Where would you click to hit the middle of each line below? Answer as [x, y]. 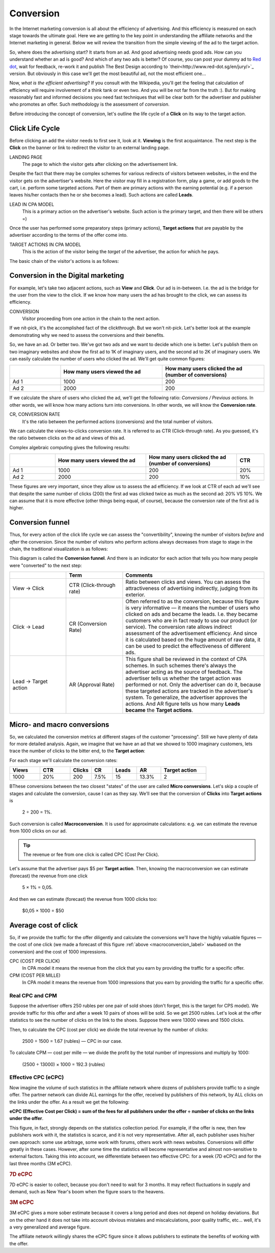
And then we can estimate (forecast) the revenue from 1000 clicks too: [84, 899]
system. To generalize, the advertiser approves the [186, 698]
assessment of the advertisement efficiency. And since [191, 633]
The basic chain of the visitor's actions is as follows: [64, 261]
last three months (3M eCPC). [41, 1163]
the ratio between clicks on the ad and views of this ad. [67, 438]
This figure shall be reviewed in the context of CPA [186, 659]
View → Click [28, 588]
